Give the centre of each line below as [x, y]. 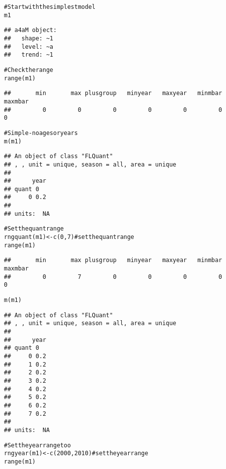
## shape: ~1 [29, 38]
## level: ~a [29, 47]
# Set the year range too [38, 445]
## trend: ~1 [29, 55]
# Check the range [29, 70]
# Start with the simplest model [50, 7]
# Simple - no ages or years [41, 133]
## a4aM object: [30, 30]
